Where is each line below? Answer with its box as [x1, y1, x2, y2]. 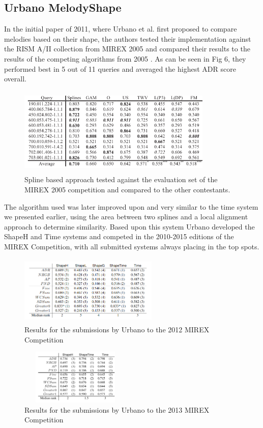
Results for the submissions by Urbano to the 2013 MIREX [24, 404, 210, 415]
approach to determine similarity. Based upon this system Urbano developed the [4, 221, 255, 232]
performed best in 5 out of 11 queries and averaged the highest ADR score [4, 63, 236, 74]
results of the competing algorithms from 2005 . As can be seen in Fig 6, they [4, 53, 246, 64]
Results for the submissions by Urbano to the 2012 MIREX [24, 324, 210, 335]
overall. [4, 73, 26, 84]
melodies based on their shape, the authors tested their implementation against [4, 33, 251, 44]
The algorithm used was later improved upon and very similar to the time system [4, 201, 258, 212]
